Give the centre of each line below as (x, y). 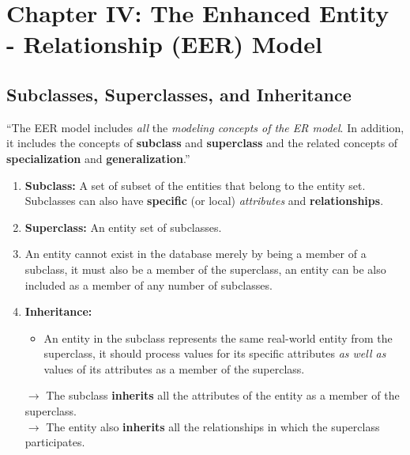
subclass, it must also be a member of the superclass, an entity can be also (205, 269)
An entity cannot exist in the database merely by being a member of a (196, 254)
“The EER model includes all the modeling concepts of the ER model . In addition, (205, 127)
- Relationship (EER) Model (164, 44)
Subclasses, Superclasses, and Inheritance (179, 94)
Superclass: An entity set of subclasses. (123, 227)
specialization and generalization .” (98, 158)
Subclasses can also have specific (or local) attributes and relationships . (204, 201)
